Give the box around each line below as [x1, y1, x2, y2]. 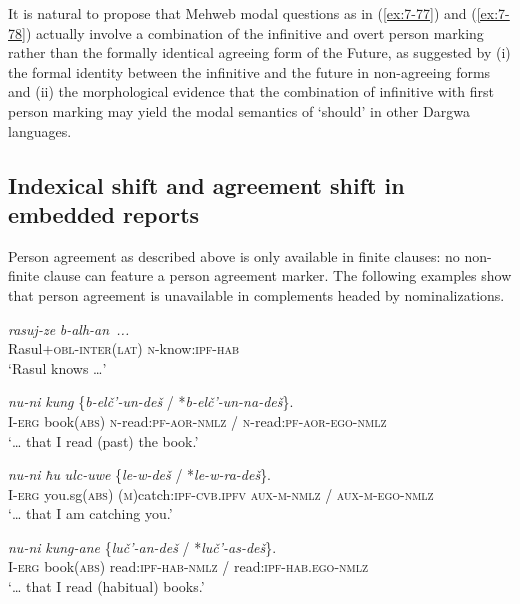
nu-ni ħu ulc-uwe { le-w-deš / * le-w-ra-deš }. [8, 464, 272, 485]
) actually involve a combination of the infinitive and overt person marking [25, 22, 484, 43]
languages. [8, 120, 72, 141]
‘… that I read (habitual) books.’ [8, 576, 205, 597]
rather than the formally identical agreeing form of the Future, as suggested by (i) [8, 42, 511, 63]
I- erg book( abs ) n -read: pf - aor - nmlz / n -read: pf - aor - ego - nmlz [8, 410, 387, 431]
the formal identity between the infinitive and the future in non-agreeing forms [8, 61, 491, 82]
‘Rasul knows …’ [8, 357, 107, 378]
